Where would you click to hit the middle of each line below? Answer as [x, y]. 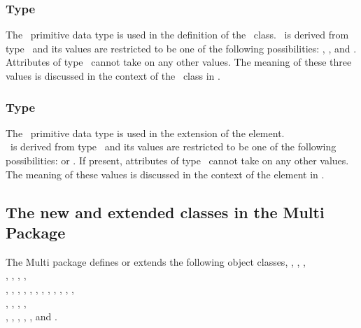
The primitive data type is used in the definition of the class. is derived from [177, 35]
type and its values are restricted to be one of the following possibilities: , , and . [181, 48]
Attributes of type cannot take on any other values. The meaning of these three [179, 62]
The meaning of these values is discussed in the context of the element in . [165, 174]
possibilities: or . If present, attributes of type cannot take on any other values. [177, 160]
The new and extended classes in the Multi [165, 212]
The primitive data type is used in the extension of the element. [145, 133]
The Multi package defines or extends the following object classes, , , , [156, 261]
